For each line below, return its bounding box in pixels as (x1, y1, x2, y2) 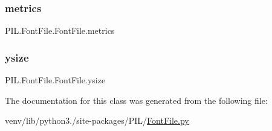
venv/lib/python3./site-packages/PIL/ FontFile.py (5, 114, 189, 127)
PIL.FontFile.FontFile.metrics (5, 24, 115, 37)
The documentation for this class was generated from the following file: (5, 94, 268, 106)
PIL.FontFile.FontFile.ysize (5, 74, 106, 86)
